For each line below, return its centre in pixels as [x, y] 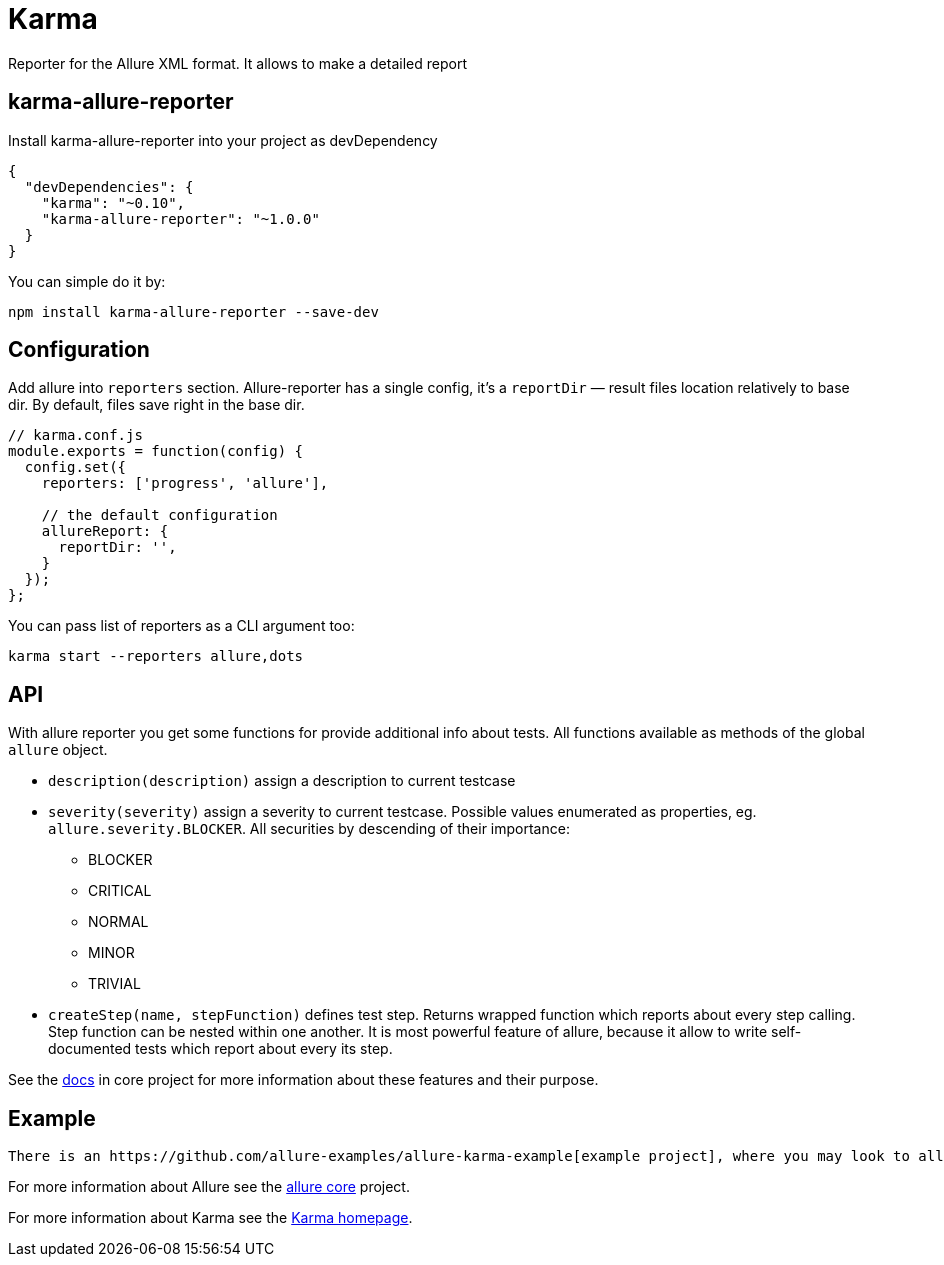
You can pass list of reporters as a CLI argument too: [181, 626]
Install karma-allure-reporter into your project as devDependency [223, 140]
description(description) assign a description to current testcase [282, 781]
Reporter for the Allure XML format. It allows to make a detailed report [237, 63]
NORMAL [118, 922]
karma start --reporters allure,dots [156, 656]
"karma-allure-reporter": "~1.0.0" [180, 218]
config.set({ [75, 467]
